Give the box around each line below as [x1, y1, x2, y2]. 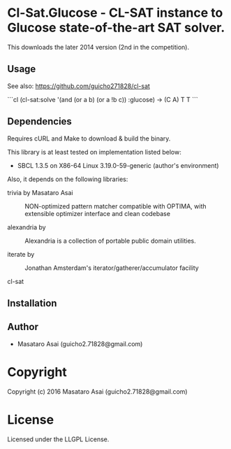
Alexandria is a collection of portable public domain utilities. [24, 236, 197, 245]
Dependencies [7, 115, 72, 127]
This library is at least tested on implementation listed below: [7, 148, 181, 156]
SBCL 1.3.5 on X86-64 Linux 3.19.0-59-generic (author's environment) [17, 161, 219, 169]
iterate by [7, 250, 35, 258]
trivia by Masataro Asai [7, 188, 73, 197]
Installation [7, 297, 57, 309]
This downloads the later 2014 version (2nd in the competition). [7, 43, 190, 51]
